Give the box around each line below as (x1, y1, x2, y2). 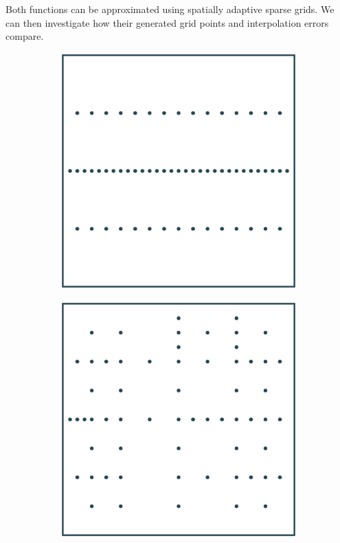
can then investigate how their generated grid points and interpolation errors (5, 15, 329, 30)
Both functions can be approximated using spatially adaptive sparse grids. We (5, 2, 335, 16)
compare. (5, 29, 44, 43)
